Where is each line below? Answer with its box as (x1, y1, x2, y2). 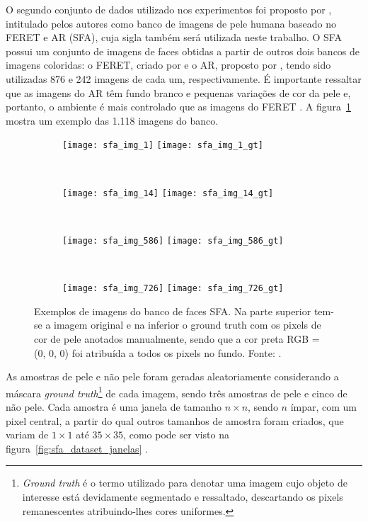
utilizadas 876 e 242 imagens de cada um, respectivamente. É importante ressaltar (6, 71, 362, 86)
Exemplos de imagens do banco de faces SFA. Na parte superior (34, 303, 311, 318)
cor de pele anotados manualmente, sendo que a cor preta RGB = (34, 331, 320, 346)
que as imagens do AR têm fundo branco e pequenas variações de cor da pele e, (6, 85, 351, 100)
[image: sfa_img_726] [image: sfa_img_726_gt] (62, 283, 284, 294)
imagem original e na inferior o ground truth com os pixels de (54, 317, 321, 332)
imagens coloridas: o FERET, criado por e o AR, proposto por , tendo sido (6, 57, 331, 72)
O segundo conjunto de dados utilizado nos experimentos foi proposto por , (6, 2, 332, 16)
